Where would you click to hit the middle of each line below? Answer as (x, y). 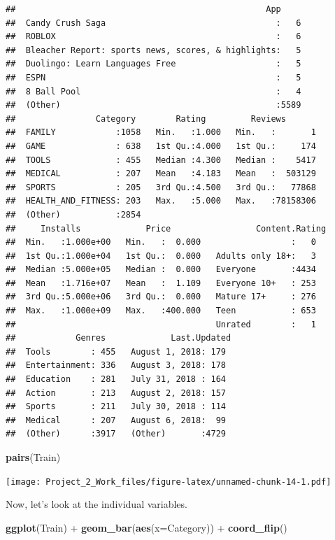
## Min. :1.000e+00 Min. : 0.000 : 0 (161, 242)
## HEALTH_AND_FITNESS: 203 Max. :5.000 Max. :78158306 (161, 201)
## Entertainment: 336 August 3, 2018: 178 (116, 365)
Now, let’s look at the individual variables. (97, 504)
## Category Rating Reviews (146, 119)
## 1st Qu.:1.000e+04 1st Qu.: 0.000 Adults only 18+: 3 (161, 256)
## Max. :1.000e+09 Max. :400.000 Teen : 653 (161, 311)
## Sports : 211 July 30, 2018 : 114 (116, 407)
